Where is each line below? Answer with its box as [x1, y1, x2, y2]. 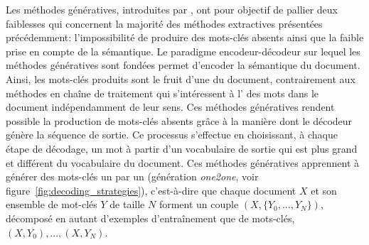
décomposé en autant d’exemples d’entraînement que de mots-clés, [6, 210, 295, 225]
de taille [109, 197, 145, 212]
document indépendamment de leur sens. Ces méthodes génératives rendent [6, 99, 335, 114]
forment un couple [159, 197, 239, 212]
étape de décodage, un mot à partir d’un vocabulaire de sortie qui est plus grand [6, 141, 358, 156]
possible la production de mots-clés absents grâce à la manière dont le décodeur [6, 113, 353, 128]
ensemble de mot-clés [6, 197, 97, 212]
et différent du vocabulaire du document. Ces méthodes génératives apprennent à [6, 155, 359, 170]
